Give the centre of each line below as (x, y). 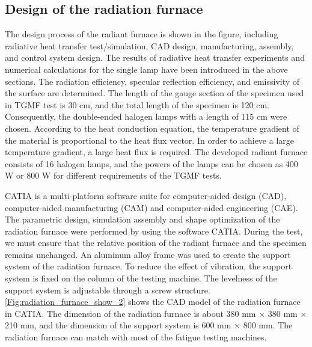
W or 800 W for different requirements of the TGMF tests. (113, 175)
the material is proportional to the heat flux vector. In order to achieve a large (150, 140)
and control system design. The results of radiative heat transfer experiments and (155, 57)
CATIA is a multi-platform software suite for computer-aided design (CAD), (146, 195)
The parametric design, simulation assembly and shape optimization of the (142, 219)
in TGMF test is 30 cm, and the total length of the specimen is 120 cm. (137, 104)
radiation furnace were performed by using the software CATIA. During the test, (154, 231)
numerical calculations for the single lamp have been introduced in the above (146, 69)
